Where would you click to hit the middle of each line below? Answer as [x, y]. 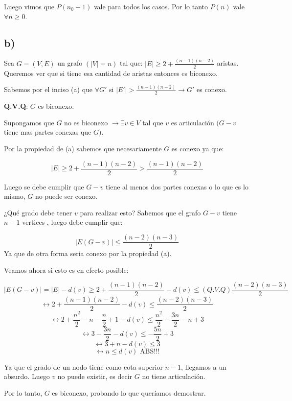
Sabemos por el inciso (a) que [48, 89]
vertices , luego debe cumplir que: [72, 222]
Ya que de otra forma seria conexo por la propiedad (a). [88, 253]
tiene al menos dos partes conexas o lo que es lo [177, 186]
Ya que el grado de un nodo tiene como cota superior [83, 366]
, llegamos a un [204, 366]
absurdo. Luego [27, 376]
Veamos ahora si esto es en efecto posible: [66, 270]
